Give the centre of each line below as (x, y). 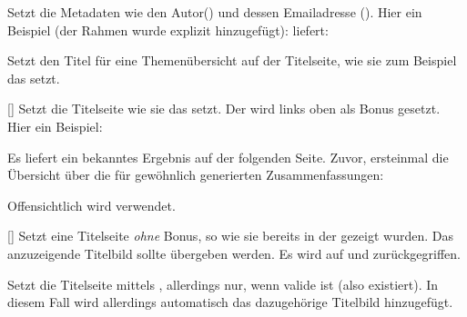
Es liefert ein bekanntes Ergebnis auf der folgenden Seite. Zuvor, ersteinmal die (228, 157)
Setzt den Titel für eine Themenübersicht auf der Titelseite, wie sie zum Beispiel (232, 60)
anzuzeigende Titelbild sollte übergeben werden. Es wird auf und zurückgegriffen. (234, 253)
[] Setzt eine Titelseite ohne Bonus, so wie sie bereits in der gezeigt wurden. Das (230, 236)
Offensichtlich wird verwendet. (91, 205)
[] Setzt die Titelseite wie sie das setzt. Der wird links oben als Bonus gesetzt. (224, 109)
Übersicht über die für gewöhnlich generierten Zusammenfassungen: (196, 175)
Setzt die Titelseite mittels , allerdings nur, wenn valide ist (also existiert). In (223, 284)
